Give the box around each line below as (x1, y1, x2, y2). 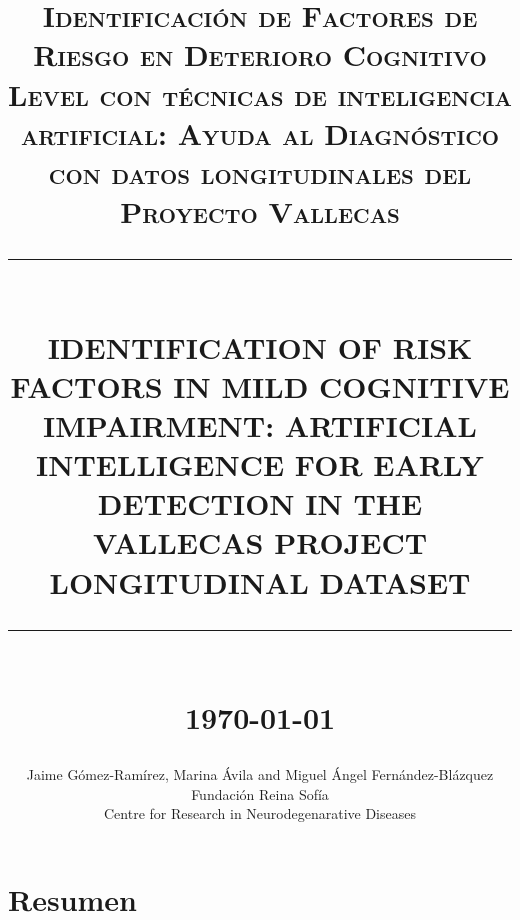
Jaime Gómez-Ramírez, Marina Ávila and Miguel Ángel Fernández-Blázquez (26, 764, 494, 785)
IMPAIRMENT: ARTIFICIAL (43, 404, 477, 445)
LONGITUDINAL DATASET (49, 561, 471, 602)
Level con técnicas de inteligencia (8, 73, 512, 114)
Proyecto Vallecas (120, 191, 400, 232)
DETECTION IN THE (97, 483, 423, 524)
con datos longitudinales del (48, 151, 472, 192)
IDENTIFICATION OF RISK (47, 326, 473, 367)
